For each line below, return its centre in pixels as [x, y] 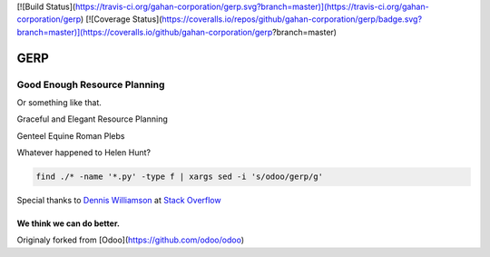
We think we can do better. [68, 223]
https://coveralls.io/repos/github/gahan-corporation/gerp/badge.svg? [292, 19]
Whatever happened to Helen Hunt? [84, 153]
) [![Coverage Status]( [121, 19]
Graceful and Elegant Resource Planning [92, 119]
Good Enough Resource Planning [91, 84]
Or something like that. [59, 102]
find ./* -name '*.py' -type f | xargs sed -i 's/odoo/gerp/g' [180, 177]
